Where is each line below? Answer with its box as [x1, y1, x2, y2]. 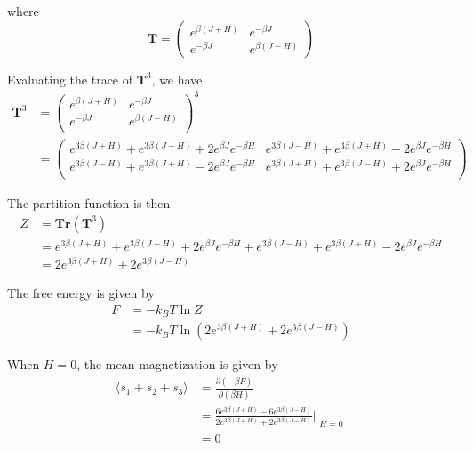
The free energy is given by [7, 284, 155, 302]
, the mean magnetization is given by [76, 355, 278, 374]
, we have [151, 69, 203, 88]
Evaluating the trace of [7, 69, 133, 88]
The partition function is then [7, 194, 171, 213]
